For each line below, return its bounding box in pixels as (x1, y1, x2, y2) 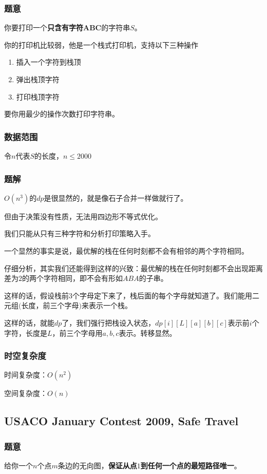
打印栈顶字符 (16, 91, 60, 102)
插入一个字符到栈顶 (16, 56, 81, 67)
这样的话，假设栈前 (4, 290, 69, 300)
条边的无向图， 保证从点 (58, 460, 137, 470)
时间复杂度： (4, 369, 47, 380)
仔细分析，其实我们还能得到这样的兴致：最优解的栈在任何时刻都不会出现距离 (4, 262, 263, 273)
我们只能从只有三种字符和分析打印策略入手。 (4, 228, 155, 239)
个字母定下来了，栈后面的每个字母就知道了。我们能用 (72, 290, 252, 300)
